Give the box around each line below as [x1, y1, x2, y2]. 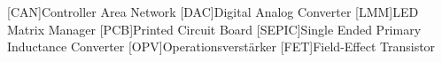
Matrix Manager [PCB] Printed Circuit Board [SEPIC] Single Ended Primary [7, 19, 422, 38]
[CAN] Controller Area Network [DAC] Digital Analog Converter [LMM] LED [7, 3, 419, 20]
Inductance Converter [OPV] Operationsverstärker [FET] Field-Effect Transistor [7, 37, 436, 56]
